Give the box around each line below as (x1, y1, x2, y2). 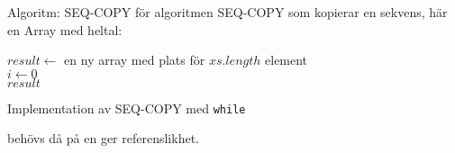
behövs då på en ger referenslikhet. (7, 129, 199, 148)
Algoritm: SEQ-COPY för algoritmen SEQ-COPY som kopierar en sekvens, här (7, 3, 448, 21)
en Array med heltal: (7, 20, 123, 39)
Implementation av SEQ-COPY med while (7, 98, 246, 117)
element (265, 50, 308, 69)
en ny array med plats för (64, 50, 205, 69)
